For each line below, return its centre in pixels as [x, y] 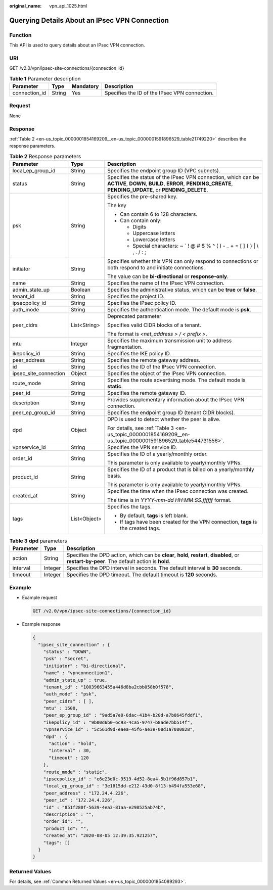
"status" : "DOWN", [67, 651]
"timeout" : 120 [69, 758]
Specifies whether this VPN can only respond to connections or [183, 261]
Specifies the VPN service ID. [142, 447]
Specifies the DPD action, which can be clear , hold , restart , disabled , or [153, 555]
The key [117, 206]
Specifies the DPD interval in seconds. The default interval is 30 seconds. [154, 568]
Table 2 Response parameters [45, 156]
